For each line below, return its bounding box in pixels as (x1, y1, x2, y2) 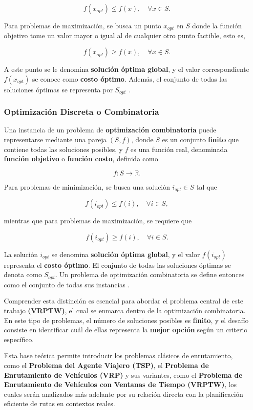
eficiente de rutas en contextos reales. (4, 398, 115, 409)
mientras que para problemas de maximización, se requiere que (4, 216, 192, 226)
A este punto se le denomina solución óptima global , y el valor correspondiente (4, 64, 250, 74)
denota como (4, 269, 42, 280)
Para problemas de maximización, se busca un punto (4, 21, 162, 30)
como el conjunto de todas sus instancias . (4, 279, 130, 289)
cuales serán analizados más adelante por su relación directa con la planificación (4, 388, 243, 399)
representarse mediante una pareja (4, 134, 106, 144)
